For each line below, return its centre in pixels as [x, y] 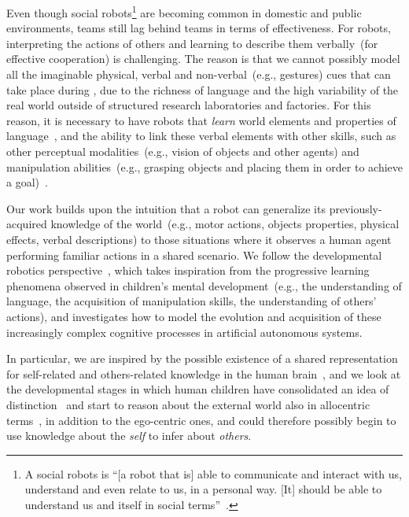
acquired [27, 224]
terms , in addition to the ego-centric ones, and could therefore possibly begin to [201, 420]
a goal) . [27, 182]
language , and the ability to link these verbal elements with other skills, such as [201, 136]
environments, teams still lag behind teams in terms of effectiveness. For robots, [199, 28]
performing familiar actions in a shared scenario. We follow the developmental [194, 255]
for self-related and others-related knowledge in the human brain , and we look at [204, 373]
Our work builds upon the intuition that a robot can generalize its [166, 208]
